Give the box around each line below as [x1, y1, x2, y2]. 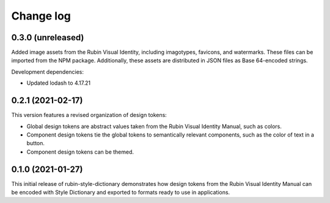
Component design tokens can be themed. [26, 148, 134, 155]
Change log [11, 9, 71, 23]
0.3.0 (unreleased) [11, 32, 84, 43]
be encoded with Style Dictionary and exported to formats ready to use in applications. [11, 189, 230, 196]
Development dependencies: [11, 68, 84, 76]
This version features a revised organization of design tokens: [11, 112, 167, 119]
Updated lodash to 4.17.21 [26, 79, 91, 87]
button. [26, 140, 45, 147]
